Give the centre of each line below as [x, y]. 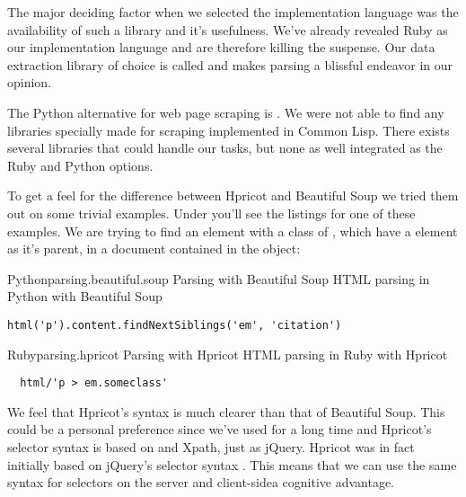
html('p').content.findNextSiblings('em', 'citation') [175, 325]
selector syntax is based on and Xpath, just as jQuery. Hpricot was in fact [211, 447]
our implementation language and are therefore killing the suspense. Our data [221, 47]
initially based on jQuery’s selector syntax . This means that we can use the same [232, 464]
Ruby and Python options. [80, 165]
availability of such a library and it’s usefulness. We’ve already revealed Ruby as [228, 29]
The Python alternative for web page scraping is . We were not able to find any [226, 112]
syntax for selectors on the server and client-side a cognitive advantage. [201, 482]
